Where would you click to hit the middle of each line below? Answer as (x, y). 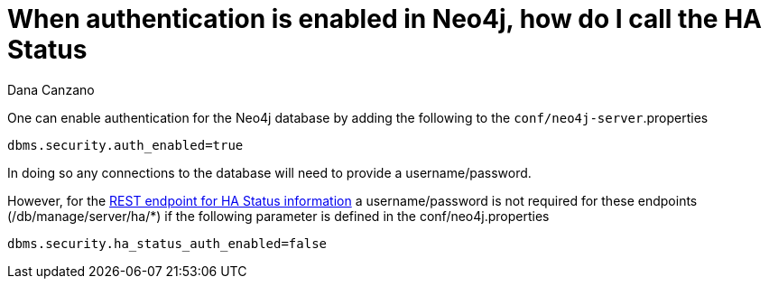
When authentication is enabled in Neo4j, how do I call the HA (384, 19)
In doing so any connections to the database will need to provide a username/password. (269, 172)
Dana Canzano (51, 89)
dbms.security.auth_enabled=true (125, 145)
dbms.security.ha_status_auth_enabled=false (167, 243)
